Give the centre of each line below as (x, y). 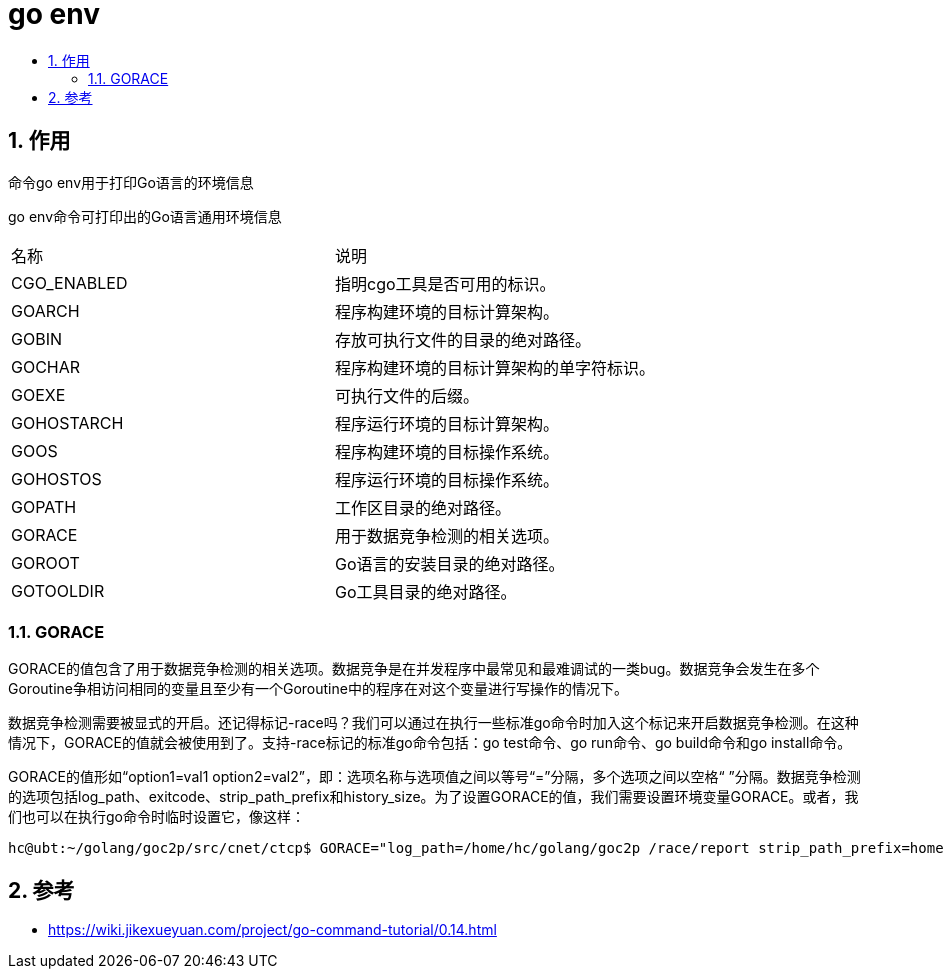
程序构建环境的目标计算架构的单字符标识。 (495, 367)
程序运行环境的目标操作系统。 (447, 479)
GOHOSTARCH (67, 422)
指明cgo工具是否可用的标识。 (445, 283)
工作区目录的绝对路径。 (423, 507)
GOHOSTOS (56, 478)
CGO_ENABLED (69, 282)
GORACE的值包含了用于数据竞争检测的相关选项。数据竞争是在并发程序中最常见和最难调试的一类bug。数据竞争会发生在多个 (414, 669)
